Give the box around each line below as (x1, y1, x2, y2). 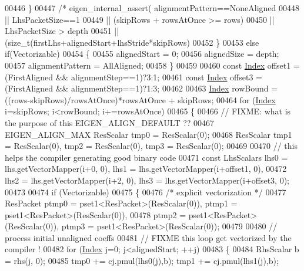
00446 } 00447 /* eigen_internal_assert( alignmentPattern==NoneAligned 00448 (5, 2, 299, 13)
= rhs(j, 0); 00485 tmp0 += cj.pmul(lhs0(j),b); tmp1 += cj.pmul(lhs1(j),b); (5, 255, 279, 267)
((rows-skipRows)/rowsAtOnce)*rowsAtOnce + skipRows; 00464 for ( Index (5, 93, 276, 106)
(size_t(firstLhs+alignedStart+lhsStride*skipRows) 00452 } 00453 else (5, 36, 259, 48)
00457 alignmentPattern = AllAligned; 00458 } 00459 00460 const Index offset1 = (5, 59, 300, 71)
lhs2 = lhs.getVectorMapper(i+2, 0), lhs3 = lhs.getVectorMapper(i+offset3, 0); (5, 174, 289, 186)
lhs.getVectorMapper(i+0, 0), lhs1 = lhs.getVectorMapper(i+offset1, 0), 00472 (5, 162, 287, 175)
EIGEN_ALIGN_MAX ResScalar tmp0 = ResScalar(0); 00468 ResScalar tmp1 (5, 128, 292, 140)
